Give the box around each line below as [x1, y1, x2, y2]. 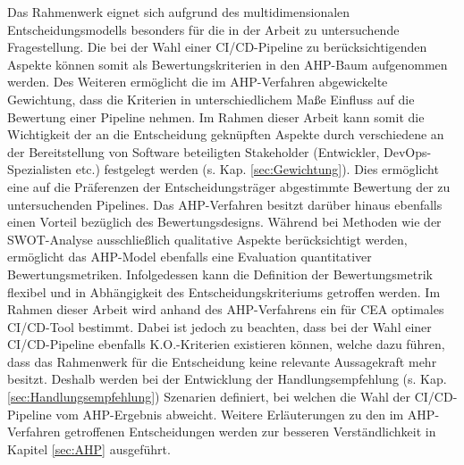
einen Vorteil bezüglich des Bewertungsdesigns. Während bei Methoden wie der [7, 212, 442, 231]
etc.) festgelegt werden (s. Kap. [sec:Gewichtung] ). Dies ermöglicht [75, 160, 439, 179]
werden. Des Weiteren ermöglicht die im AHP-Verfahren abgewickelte [7, 72, 388, 91]
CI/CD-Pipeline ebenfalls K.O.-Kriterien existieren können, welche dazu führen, [7, 335, 445, 353]
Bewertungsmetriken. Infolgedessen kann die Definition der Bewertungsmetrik [7, 264, 433, 283]
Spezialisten [7, 160, 72, 179]
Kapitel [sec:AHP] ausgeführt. [7, 439, 171, 458]
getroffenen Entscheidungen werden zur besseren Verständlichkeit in [64, 422, 436, 441]
